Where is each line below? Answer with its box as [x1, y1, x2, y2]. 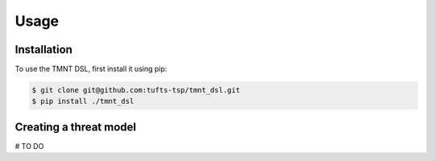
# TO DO [14, 141, 44, 151]
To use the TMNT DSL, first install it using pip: [14, 64, 168, 74]
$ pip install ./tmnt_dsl [31, 97, 135, 106]
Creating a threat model [14, 120, 137, 134]
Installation [14, 43, 72, 56]
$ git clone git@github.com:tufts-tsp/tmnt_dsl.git [31, 85, 241, 95]
